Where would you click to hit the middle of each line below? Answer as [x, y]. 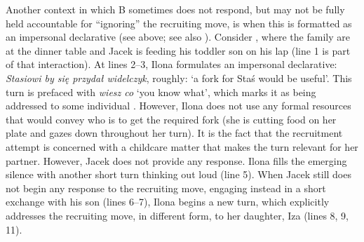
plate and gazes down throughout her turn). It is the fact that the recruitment [174, 133]
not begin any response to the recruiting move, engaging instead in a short [166, 188]
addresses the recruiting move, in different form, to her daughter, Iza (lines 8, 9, [177, 215]
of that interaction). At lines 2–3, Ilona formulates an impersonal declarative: [171, 64]
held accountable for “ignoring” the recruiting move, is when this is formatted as [179, 23]
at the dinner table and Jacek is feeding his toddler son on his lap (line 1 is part [178, 50]
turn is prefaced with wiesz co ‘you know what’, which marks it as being [161, 92]
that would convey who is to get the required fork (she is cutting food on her [171, 119]
